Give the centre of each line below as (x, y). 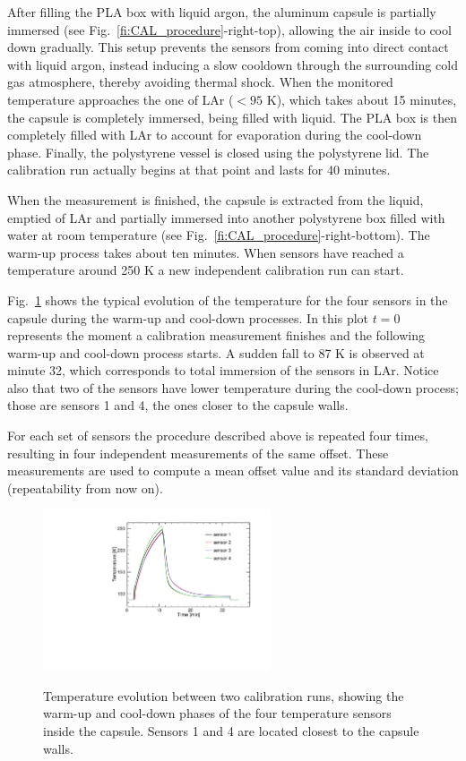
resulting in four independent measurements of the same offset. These (198, 453)
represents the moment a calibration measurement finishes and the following (216, 335)
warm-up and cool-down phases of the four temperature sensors (217, 713)
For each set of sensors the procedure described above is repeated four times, (218, 436)
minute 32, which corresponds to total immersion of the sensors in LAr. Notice (223, 370)
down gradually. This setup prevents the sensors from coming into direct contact (228, 47)
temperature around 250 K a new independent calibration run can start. (206, 270)
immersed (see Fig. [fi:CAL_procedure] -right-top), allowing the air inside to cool (229, 29)
